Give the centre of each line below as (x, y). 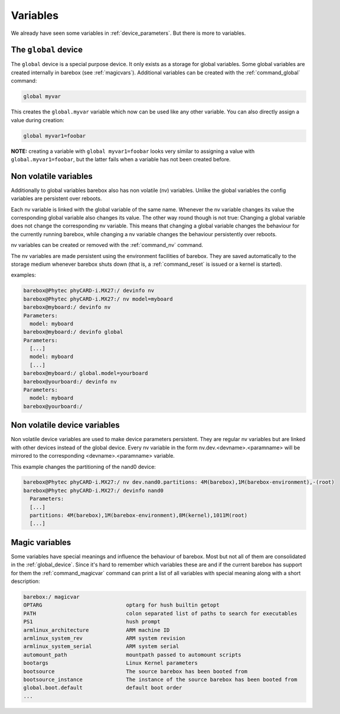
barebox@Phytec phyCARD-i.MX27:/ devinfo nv (89, 291)
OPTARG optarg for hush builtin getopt (121, 605)
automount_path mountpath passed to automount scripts (132, 655)
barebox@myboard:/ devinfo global (73, 332)
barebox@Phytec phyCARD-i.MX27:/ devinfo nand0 (93, 490)
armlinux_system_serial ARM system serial (101, 646)
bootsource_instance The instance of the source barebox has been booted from (160, 679)
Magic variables (41, 542)
